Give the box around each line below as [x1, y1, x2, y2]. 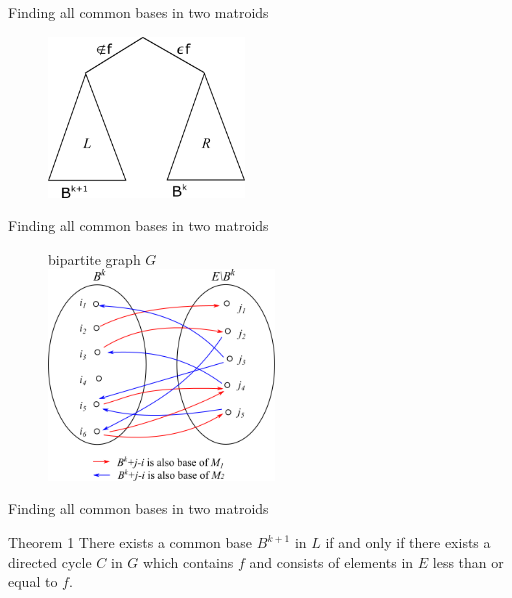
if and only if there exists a [325, 532, 491, 553]
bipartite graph [48, 248, 141, 269]
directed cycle [8, 551, 92, 572]
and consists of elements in [249, 551, 414, 572]
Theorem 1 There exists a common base [8, 532, 253, 553]
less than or [432, 551, 504, 572]
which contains [143, 551, 234, 572]
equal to [8, 571, 58, 592]
